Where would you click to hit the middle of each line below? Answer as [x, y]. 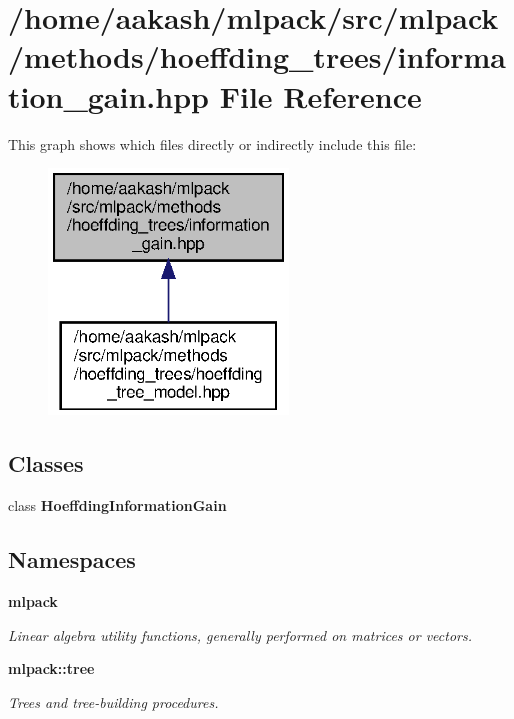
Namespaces [72, 559]
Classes [46, 463]
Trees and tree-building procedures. [113, 701]
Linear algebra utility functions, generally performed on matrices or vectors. [240, 634]
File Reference [320, 95]
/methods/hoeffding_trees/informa [257, 56]
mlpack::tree [51, 668]
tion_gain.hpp [108, 95]
